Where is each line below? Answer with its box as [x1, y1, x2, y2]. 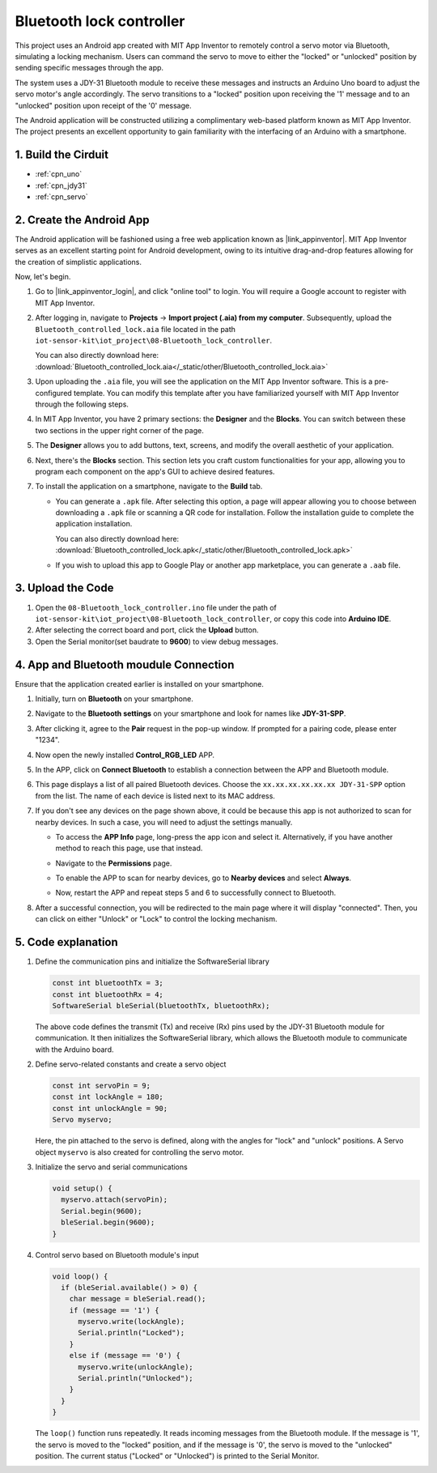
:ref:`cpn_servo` [35, 191, 88, 202]
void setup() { [52, 1184, 112, 1193]
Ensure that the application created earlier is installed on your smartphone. [15, 679, 265, 688]
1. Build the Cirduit [15, 148, 109, 162]
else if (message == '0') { [69, 1351, 181, 1360]
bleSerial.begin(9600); [61, 1218, 155, 1227]
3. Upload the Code [15, 581, 114, 595]
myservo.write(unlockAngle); [78, 1362, 193, 1372]
